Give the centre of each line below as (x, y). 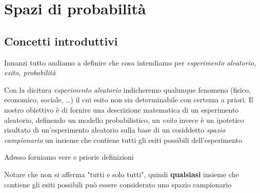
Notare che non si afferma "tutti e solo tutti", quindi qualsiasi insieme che (122, 174)
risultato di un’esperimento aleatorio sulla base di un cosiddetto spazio (115, 130)
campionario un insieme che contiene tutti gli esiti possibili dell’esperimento (123, 140)
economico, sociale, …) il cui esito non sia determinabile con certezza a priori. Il (129, 100)
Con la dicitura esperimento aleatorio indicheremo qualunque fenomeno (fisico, (127, 89)
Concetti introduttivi (61, 41)
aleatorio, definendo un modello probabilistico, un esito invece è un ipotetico (124, 120)
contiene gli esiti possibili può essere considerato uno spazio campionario (118, 184)
